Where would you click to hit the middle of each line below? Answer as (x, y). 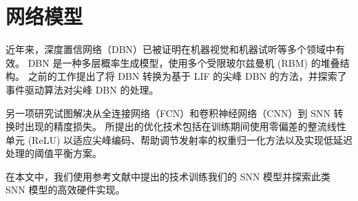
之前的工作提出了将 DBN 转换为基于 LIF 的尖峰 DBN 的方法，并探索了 (187, 76)
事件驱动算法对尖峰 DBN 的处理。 (82, 89)
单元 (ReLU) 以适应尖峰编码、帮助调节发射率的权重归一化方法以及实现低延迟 (179, 139)
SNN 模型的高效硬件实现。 (65, 190)
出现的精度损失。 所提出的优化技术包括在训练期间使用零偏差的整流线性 (185, 126)
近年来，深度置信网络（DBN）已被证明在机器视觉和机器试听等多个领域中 (171, 49)
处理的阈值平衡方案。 (54, 153)
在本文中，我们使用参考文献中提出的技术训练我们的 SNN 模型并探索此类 (168, 176)
